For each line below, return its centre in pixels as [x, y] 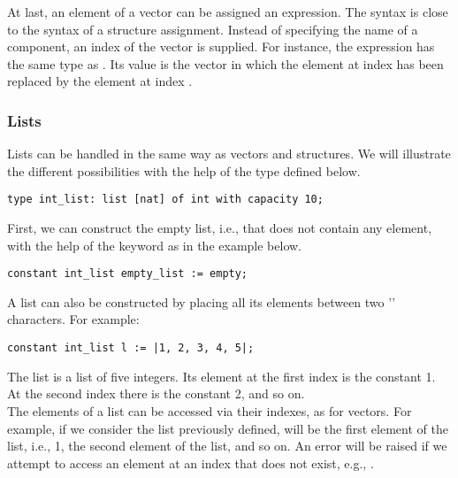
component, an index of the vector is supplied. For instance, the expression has [221, 46]
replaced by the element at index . [100, 81]
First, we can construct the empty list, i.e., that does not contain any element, [220, 228]
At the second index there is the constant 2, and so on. [156, 393]
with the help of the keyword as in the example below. [154, 245]
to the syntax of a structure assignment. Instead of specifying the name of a [213, 29]
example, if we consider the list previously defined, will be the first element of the [228, 428]
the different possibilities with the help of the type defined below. [184, 170]
